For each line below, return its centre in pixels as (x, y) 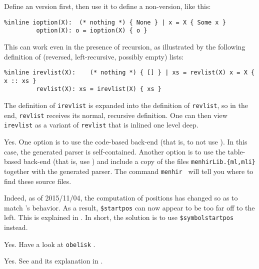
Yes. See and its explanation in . (53, 261)
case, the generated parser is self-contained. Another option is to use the (115, 151)
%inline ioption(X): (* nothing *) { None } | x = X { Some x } (115, 22)
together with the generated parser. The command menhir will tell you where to (129, 171)
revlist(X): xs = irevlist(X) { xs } (99, 89)
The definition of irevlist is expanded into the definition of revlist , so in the (126, 105)
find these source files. (38, 181)
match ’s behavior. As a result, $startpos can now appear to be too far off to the (129, 207)
